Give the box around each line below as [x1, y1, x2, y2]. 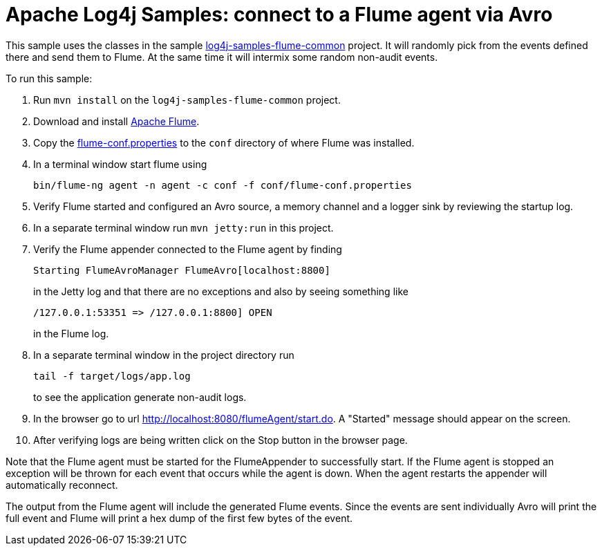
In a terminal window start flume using [33, 158, 207, 170]
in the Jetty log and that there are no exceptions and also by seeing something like [33, 285, 408, 297]
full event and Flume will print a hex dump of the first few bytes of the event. [6, 512, 353, 524]
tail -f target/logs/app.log [33, 370, 191, 382]
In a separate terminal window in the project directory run [33, 348, 294, 361]
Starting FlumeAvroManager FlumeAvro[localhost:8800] [33, 264, 330, 276]
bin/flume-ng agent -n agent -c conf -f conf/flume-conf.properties [33, 179, 412, 191]
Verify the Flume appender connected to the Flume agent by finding [33, 243, 342, 255]
